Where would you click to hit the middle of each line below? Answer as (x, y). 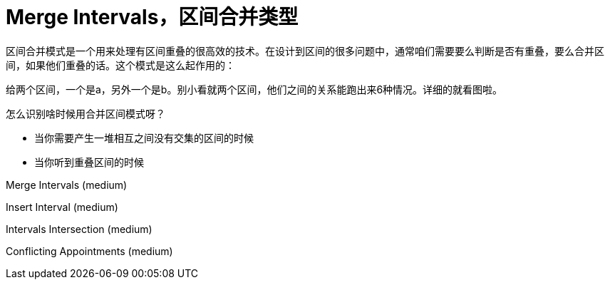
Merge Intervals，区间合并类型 (152, 17)
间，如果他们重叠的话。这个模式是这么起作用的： (120, 65)
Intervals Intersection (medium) (79, 229)
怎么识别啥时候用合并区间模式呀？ (86, 113)
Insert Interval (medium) (62, 207)
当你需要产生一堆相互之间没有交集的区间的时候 (144, 138)
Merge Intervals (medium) (67, 185)
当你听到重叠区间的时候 (89, 162)
